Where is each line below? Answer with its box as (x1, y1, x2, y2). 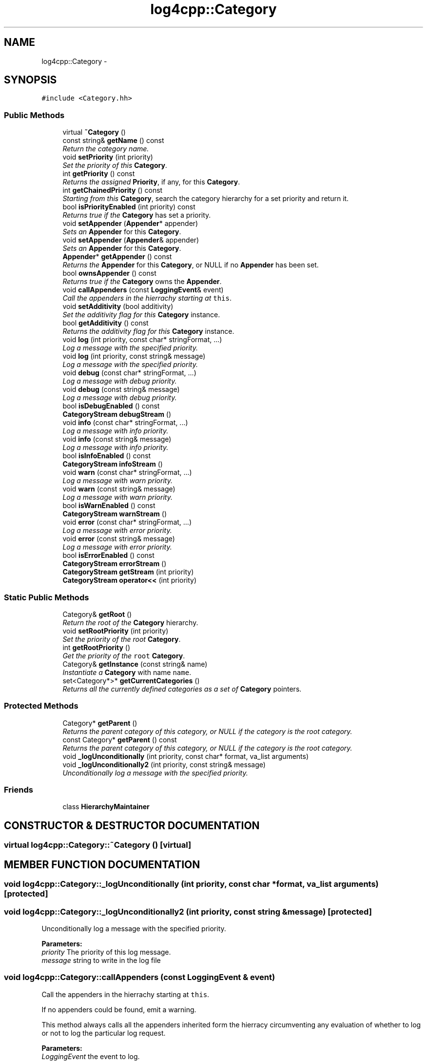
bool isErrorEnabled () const (62, 551, 155, 560)
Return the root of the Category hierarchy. (62, 618, 198, 627)
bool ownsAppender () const (62, 269, 156, 278)
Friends (4, 785, 33, 795)
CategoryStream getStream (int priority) (62, 568, 194, 576)
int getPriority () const (62, 169, 135, 178)
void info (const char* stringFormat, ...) (62, 418, 188, 427)
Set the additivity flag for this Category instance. (62, 310, 220, 319)
